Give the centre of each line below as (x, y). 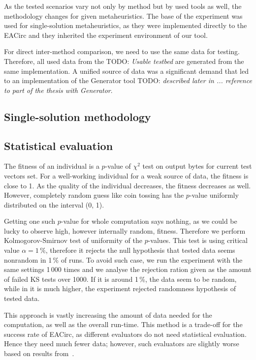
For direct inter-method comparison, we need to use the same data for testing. (122, 51)
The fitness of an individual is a (52, 166)
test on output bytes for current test (197, 166)
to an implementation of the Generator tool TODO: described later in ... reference (128, 80)
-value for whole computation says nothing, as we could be (149, 221)
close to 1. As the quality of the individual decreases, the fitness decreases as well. (128, 185)
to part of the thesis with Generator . (58, 90)
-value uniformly (214, 195)
